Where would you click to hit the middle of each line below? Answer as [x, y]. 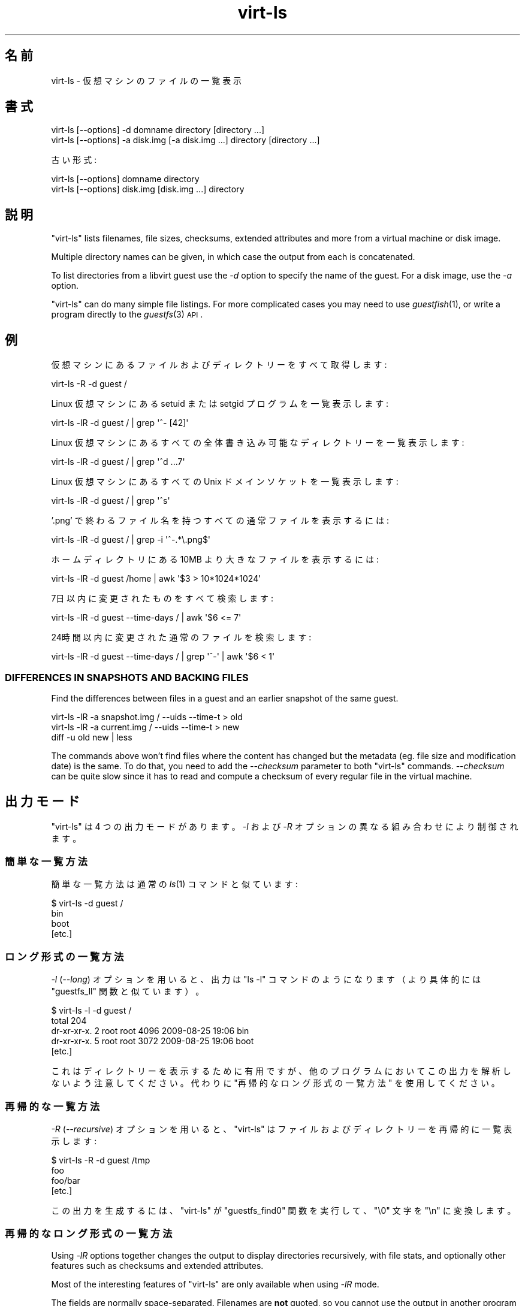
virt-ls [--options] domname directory [125, 179]
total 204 [69, 1021]
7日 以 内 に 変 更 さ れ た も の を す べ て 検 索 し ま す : [162, 598]
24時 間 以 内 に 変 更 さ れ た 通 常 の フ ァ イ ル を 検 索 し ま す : [181, 637]
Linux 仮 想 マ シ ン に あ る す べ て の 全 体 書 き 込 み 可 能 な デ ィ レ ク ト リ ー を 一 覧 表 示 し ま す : [258, 443]
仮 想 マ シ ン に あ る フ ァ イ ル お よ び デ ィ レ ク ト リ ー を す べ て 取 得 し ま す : [219, 365]
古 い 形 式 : [74, 160]
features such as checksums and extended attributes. [157, 1265]
